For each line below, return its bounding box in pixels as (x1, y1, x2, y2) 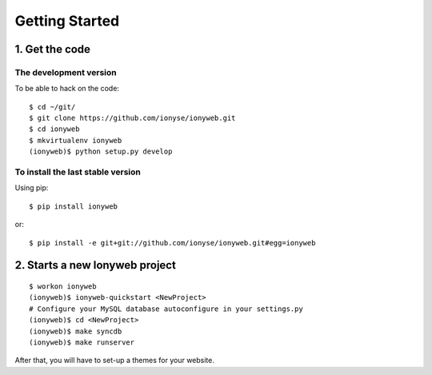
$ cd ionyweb (29, 125, 80, 134)
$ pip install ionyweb (29, 201, 118, 211)
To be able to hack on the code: (14, 84, 120, 94)
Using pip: (14, 183, 49, 193)
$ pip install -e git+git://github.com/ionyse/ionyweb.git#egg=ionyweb (29, 238, 316, 247)
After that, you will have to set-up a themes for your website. (14, 356, 215, 365)
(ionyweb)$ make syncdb (29, 326, 122, 336)
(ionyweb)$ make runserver (29, 337, 135, 347)
